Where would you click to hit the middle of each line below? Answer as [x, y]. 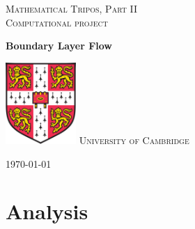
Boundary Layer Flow [59, 46]
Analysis [47, 211]
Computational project [57, 22]
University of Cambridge [134, 140]
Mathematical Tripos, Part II [72, 8]
